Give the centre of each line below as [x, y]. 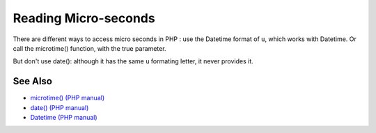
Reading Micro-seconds [84, 18]
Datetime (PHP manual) [64, 118]
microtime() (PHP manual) [67, 98]
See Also [32, 81]
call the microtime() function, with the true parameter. [89, 48]
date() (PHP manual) [60, 107]
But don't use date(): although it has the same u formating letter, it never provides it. [133, 61]
